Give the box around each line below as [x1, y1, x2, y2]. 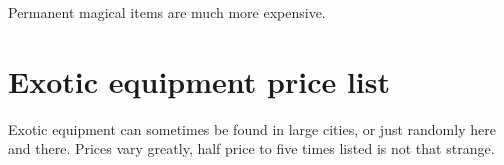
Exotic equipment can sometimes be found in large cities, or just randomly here [8, 118, 496, 139]
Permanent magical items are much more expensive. [8, 2, 326, 22]
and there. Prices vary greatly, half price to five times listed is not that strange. [8, 138, 495, 159]
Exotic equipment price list [8, 60, 391, 101]
